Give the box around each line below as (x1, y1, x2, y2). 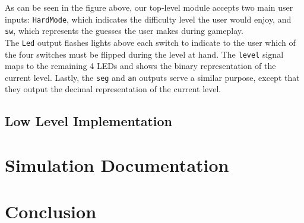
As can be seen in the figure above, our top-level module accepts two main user (5, 1, 293, 13)
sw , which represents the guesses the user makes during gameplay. (5, 24, 243, 37)
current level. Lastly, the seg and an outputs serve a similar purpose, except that (5, 71, 300, 83)
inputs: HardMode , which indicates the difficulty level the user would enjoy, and (5, 12, 292, 25)
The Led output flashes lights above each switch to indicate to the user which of (5, 36, 296, 48)
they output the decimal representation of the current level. (5, 83, 221, 95)
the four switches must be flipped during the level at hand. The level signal (5, 48, 284, 60)
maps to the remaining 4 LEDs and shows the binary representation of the (5, 59, 276, 72)
